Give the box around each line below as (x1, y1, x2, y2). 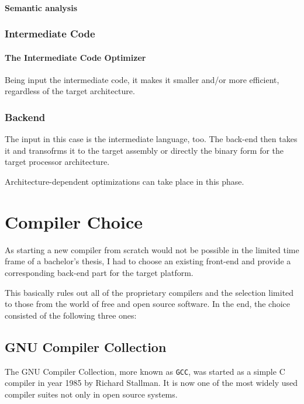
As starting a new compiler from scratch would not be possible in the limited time (5, 243, 299, 255)
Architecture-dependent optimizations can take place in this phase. (5, 175, 244, 188)
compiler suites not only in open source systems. (5, 388, 178, 400)
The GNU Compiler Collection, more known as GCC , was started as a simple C (5, 365, 285, 377)
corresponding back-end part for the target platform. (5, 266, 194, 278)
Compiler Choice (5, 209, 143, 233)
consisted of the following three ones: (5, 309, 137, 321)
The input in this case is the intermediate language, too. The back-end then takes (5, 133, 298, 145)
